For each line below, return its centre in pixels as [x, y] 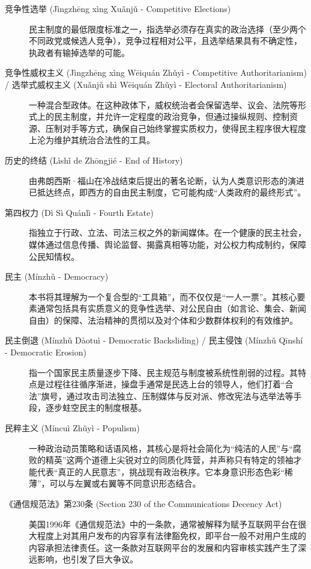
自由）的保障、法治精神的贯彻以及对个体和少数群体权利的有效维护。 [163, 320]
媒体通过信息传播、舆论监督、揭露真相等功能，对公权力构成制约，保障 [168, 244]
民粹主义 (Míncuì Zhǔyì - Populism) [72, 428]
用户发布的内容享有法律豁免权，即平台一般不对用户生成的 [192, 536]
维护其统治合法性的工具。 [104, 140]
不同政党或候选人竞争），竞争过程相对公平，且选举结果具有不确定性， [165, 41]
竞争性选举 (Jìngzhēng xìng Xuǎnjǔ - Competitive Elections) [118, 8]
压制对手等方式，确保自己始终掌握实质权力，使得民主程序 [159, 128]
